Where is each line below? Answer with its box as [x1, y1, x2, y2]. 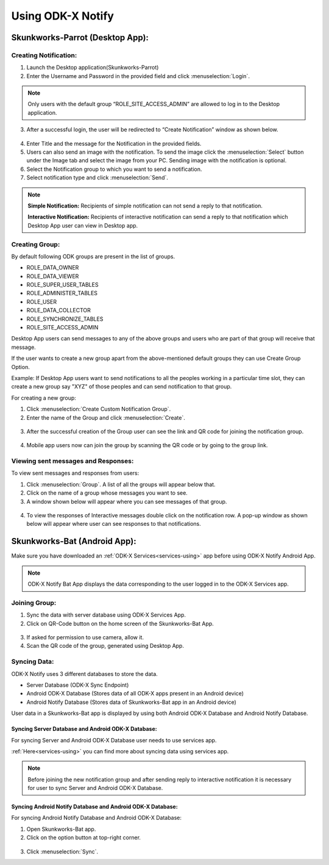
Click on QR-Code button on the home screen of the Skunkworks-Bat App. [26, 620, 214, 627]
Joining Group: [11, 598, 57, 607]
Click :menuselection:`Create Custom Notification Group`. [26, 406, 171, 413]
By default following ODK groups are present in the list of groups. [11, 253, 175, 260]
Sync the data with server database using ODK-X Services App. [26, 611, 186, 619]
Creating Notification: [11, 51, 77, 59]
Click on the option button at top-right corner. [26, 834, 141, 841]
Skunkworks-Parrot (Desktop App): [11, 32, 149, 43]
